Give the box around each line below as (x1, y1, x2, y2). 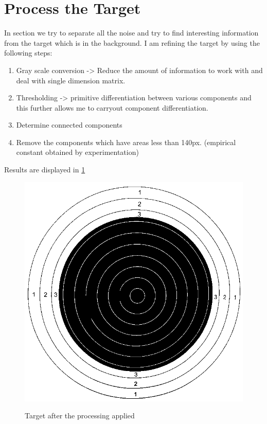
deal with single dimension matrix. (16, 75, 126, 85)
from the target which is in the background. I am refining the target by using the (4, 37, 260, 48)
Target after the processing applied (25, 410, 135, 421)
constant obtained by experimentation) (16, 147, 139, 157)
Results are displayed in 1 (4, 164, 85, 175)
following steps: (4, 47, 52, 58)
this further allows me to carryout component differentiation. (16, 102, 208, 113)
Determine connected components (16, 119, 122, 130)
